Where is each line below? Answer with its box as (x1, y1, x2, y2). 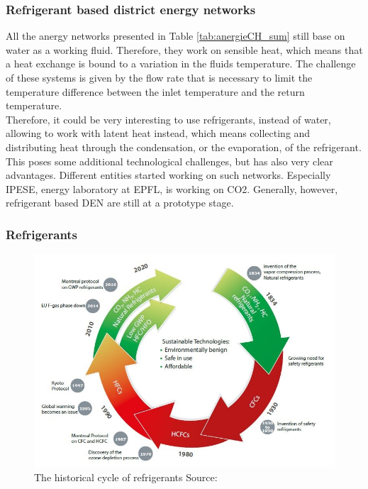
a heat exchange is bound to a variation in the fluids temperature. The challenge (6, 56, 356, 71)
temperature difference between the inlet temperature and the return (6, 84, 305, 99)
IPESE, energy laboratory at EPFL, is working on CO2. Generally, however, (6, 181, 338, 196)
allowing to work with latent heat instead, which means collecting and (6, 126, 311, 141)
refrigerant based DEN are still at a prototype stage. (6, 195, 234, 210)
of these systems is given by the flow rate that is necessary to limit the (6, 70, 313, 84)
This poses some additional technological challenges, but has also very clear (6, 153, 333, 168)
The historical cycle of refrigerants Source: (34, 470, 218, 485)
